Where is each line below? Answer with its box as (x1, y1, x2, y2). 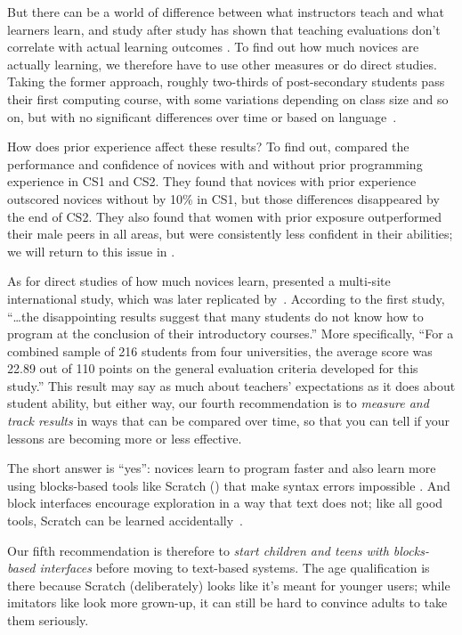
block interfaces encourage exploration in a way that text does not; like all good (7, 493, 443, 512)
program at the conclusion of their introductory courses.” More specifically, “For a (7, 324, 454, 343)
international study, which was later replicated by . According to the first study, (7, 289, 445, 307)
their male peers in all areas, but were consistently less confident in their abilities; (7, 224, 453, 243)
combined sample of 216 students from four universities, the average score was (7, 341, 433, 360)
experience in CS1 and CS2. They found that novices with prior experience (7, 172, 417, 191)
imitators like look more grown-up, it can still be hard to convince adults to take (7, 593, 448, 612)
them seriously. (7, 611, 89, 629)
